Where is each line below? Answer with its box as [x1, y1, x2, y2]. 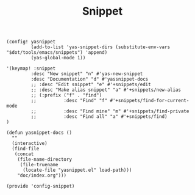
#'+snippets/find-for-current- [110, 98, 190, 104]
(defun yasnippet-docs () [6, 130, 72, 136]
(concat [14, 151, 34, 157]
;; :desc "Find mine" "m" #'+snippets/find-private [30, 108, 190, 114]
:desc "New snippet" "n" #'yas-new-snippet [30, 71, 143, 77]
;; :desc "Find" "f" [30, 98, 108, 104]
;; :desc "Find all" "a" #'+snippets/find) [30, 114, 168, 120]
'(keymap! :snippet [6, 65, 56, 72]
